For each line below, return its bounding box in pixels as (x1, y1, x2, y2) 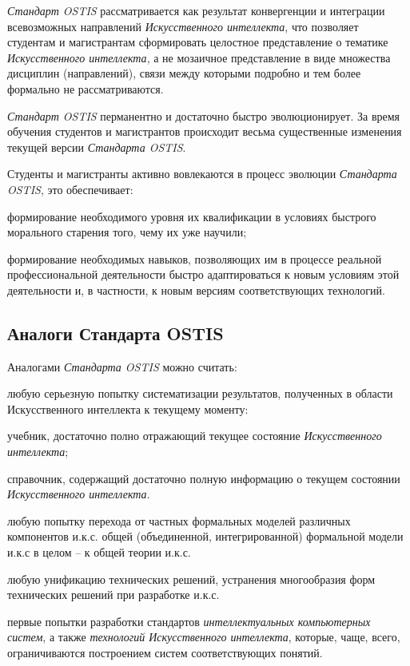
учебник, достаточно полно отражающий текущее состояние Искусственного (7, 427, 382, 444)
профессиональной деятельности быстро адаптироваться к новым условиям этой (7, 266, 400, 283)
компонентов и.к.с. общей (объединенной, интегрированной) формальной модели (7, 528, 404, 545)
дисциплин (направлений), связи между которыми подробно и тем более (7, 65, 361, 81)
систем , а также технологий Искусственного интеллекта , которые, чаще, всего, (7, 628, 400, 645)
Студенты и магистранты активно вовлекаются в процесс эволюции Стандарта (7, 165, 397, 182)
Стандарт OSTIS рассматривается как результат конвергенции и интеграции (7, 2, 385, 18)
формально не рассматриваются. (7, 80, 164, 97)
